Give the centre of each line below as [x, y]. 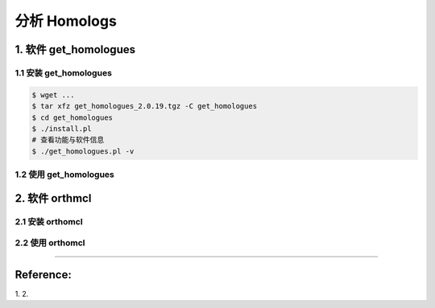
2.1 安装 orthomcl [49, 221]
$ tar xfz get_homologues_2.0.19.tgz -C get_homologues [145, 106]
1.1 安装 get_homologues [64, 72]
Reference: [43, 275]
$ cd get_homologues [72, 117]
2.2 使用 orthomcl [50, 243]
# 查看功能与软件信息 [68, 140]
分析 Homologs [66, 21]
